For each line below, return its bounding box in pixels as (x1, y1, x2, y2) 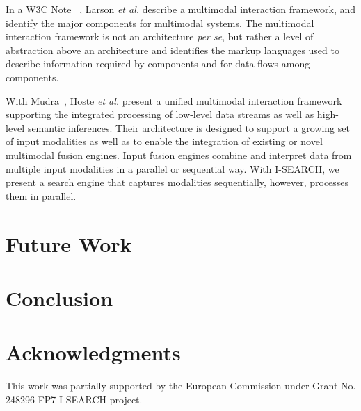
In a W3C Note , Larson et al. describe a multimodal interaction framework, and (6, 2, 356, 16)
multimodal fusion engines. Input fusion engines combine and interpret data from (6, 147, 352, 162)
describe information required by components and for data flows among (6, 56, 310, 71)
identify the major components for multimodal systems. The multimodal (6, 15, 314, 30)
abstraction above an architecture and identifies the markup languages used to (6, 42, 339, 57)
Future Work (6, 229, 132, 258)
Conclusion (6, 283, 113, 312)
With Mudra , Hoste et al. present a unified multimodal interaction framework (6, 93, 342, 108)
